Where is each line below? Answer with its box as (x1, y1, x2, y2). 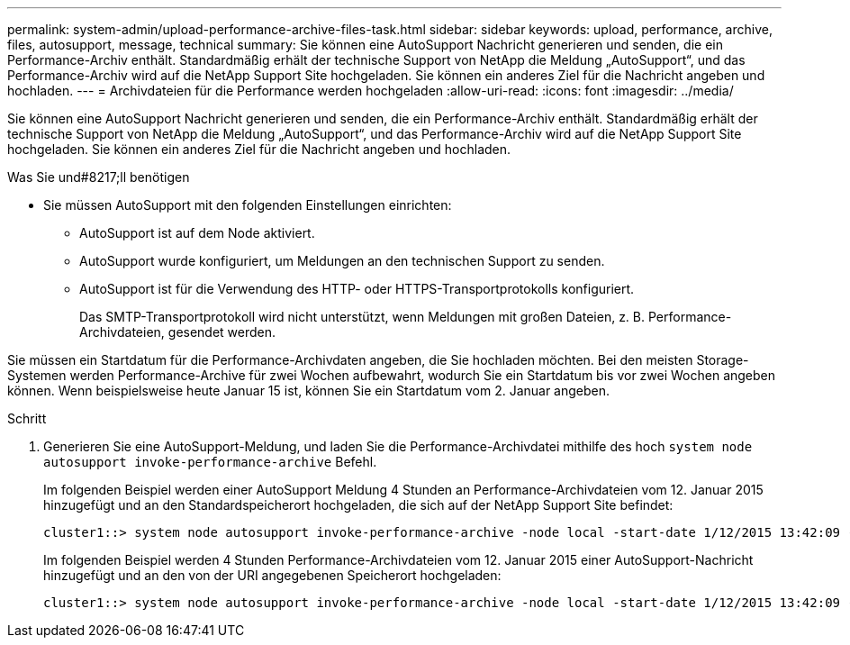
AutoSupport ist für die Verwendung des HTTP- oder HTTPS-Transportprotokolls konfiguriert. (79, 281, 635, 296)
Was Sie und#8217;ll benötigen (7, 169, 190, 185)
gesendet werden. (167, 324, 276, 340)
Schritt (7, 411, 47, 426)
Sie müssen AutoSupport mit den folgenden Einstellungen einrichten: (43, 197, 452, 213)
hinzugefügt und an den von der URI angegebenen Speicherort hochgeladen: (43, 568, 502, 583)
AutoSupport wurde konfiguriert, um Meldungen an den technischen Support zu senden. (79, 253, 605, 268)
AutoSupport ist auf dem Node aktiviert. (79, 225, 315, 241)
